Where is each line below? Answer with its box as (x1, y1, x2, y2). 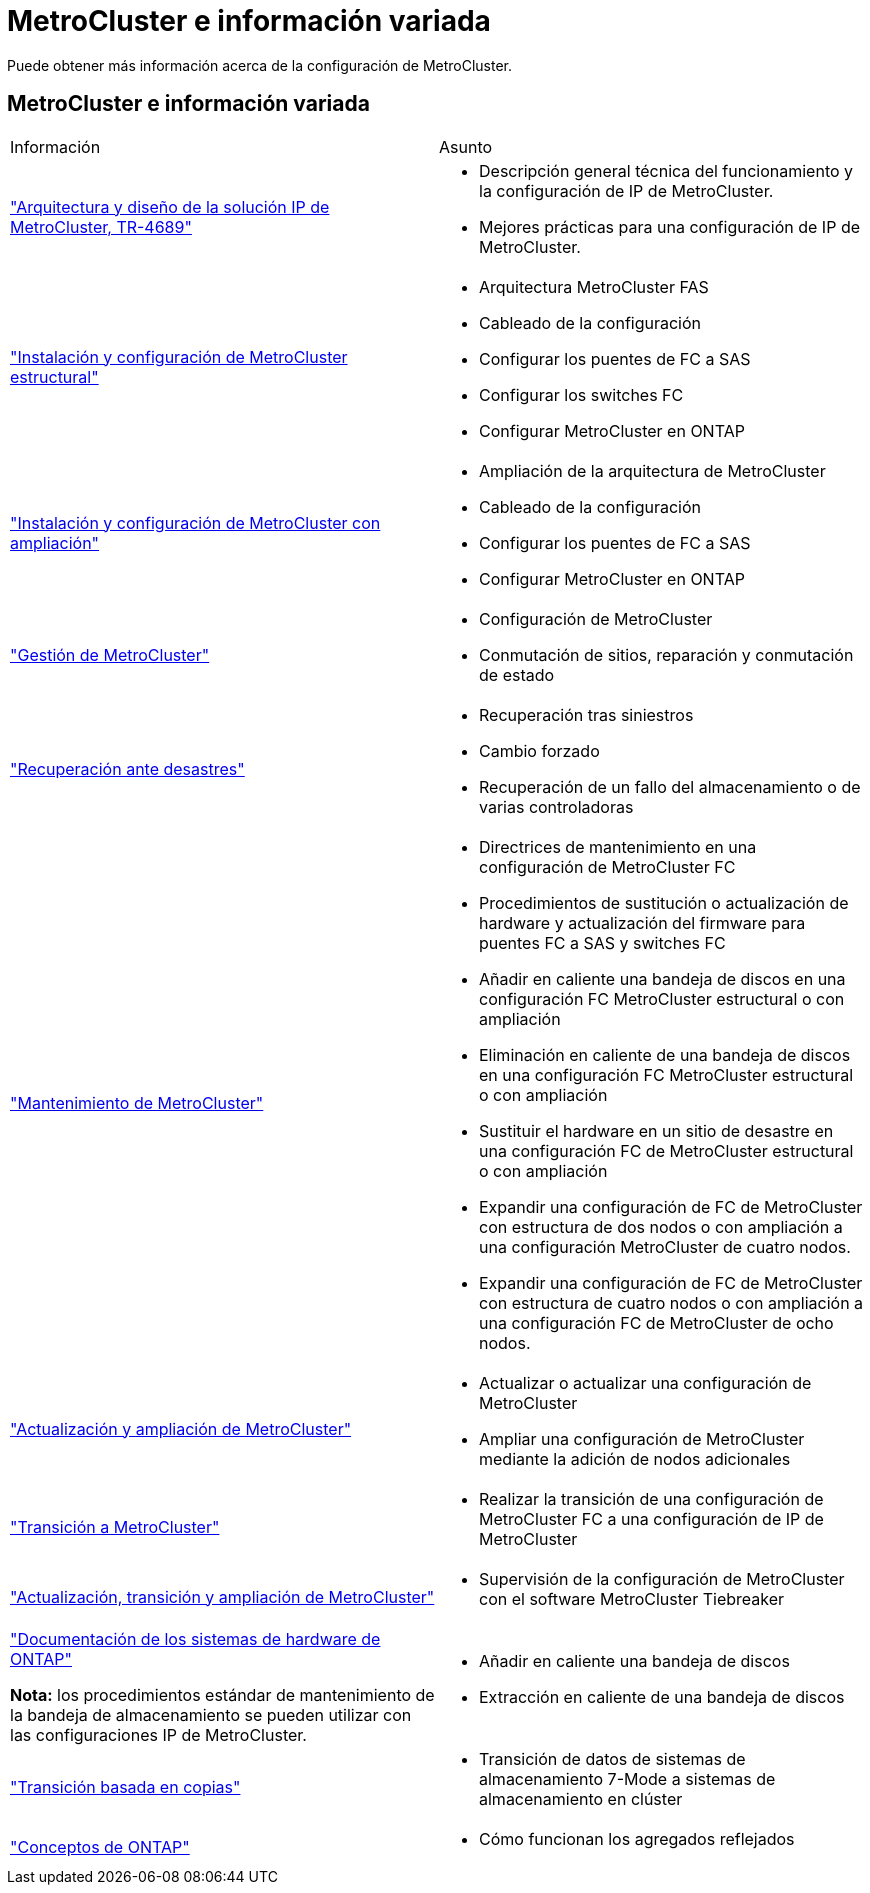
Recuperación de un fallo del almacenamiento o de (479, 776, 861, 797)
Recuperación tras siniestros (479, 704, 694, 725)
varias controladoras (479, 796, 634, 817)
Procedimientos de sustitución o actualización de (479, 892, 849, 913)
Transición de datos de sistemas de (479, 1748, 746, 1769)
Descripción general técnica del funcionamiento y (479, 160, 854, 181)
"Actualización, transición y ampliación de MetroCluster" (10, 1586, 435, 1607)
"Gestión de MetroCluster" (10, 644, 210, 665)
